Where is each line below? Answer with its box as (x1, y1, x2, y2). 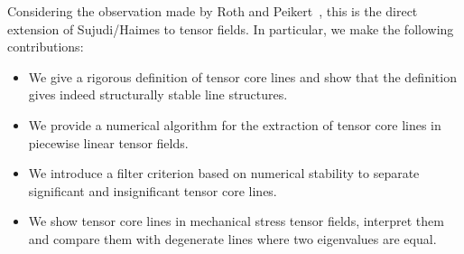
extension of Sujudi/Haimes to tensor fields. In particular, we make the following (7, 19, 454, 38)
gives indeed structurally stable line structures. (28, 85, 288, 104)
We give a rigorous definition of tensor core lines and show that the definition (28, 67, 457, 86)
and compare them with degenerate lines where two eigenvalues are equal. (28, 229, 437, 248)
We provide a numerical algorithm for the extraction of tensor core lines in (28, 115, 441, 134)
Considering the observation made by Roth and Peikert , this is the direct (7, 2, 418, 20)
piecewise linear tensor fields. (28, 133, 189, 152)
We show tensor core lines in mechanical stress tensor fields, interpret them (28, 212, 444, 230)
